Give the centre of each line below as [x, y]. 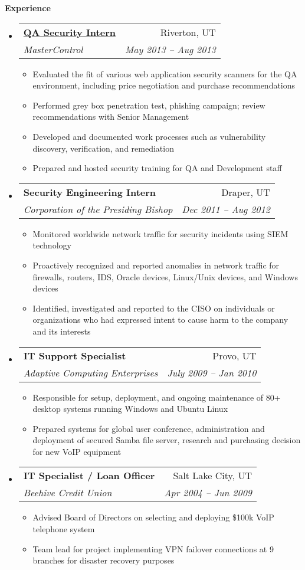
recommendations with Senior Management [111, 117]
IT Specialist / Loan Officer [89, 476]
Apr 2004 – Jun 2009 [208, 493]
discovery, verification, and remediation [103, 148]
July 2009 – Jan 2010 [212, 372]
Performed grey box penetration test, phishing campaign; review [149, 105]
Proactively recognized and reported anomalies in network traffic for [156, 265]
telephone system [64, 529]
